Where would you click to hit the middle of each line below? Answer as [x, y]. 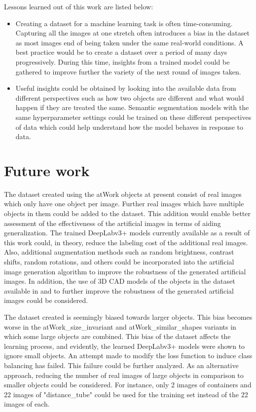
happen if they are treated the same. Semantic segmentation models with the [132, 107]
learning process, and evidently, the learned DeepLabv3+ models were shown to [125, 346]
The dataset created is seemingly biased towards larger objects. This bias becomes [128, 317]
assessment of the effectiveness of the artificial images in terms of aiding [112, 223]
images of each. [27, 404]
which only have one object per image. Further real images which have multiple [124, 204]
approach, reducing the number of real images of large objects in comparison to [124, 375]
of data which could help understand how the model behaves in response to [129, 127]
